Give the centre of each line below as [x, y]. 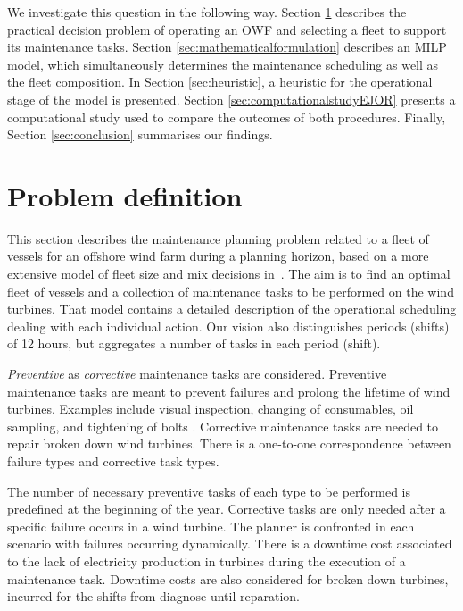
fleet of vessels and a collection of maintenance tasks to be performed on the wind [231, 291]
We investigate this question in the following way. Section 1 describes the [207, 12]
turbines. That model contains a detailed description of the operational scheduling [232, 309]
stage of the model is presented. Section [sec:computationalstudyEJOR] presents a [231, 99]
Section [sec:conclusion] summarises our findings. [140, 134]
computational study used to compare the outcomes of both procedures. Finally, [227, 117]
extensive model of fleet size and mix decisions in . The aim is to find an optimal [229, 274]
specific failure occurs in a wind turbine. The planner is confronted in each [211, 526]
